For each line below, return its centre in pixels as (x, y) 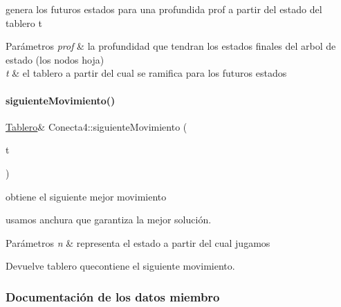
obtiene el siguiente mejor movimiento (86, 196)
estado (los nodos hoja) (55, 59)
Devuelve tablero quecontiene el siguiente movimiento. (120, 266)
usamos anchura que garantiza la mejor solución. (109, 220)
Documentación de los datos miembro (113, 296)
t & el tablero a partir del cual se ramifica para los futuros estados (146, 73)
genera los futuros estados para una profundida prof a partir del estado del (164, 9)
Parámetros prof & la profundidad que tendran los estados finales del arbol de (171, 46)
